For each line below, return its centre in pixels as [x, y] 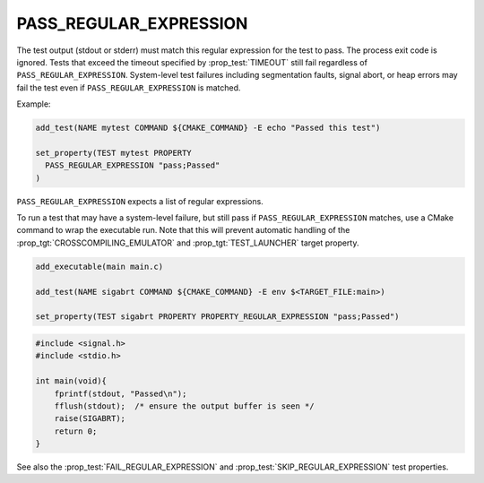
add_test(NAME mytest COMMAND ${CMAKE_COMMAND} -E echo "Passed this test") [208, 128]
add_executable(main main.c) [99, 266]
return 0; [76, 431]
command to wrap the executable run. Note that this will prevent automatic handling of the [183, 230]
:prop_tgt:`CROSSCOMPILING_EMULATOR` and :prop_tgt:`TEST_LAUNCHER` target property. [188, 243]
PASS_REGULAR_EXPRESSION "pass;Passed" [133, 165]
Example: [34, 104]
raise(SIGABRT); [90, 418]
